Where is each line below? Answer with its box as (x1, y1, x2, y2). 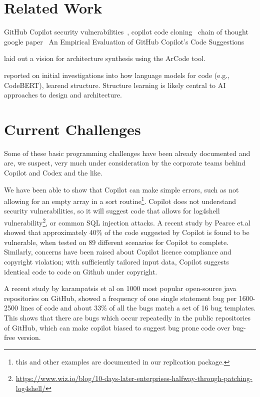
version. (17, 332, 41, 342)
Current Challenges (4, 118, 141, 139)
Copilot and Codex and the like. (4, 167, 102, 177)
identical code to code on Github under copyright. (4, 266, 157, 276)
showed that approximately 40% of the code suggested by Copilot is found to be (4, 227, 249, 237)
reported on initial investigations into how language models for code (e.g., (4, 69, 230, 80)
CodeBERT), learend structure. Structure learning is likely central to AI (4, 79, 226, 90)
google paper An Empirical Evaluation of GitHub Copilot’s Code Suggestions (4, 36, 244, 46)
